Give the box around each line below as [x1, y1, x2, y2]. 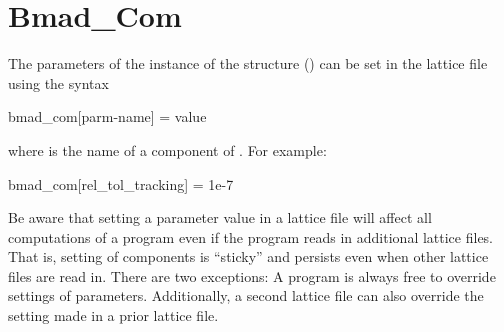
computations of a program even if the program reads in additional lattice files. [8, 226, 494, 247]
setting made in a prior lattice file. [8, 305, 219, 326]
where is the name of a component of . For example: [8, 139, 327, 160]
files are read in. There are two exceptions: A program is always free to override [8, 265, 496, 286]
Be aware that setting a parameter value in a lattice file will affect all [8, 207, 432, 228]
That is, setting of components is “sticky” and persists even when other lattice [8, 246, 489, 267]
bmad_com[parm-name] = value [8, 106, 207, 127]
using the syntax [8, 72, 109, 93]
